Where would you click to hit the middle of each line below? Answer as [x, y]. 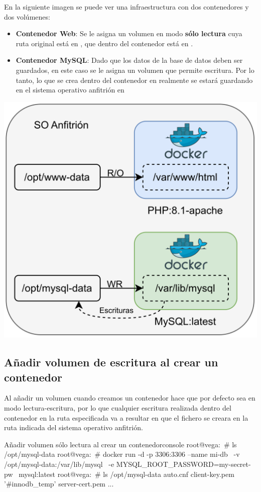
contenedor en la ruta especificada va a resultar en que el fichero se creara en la [126, 417]
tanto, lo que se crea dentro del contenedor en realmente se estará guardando [134, 80]
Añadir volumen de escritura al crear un [111, 362]
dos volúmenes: [27, 16]
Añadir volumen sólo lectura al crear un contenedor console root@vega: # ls [120, 444]
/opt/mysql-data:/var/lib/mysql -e [59, 464]
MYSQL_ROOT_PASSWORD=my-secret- [183, 464]
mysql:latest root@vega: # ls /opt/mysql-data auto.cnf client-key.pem [126, 474]
